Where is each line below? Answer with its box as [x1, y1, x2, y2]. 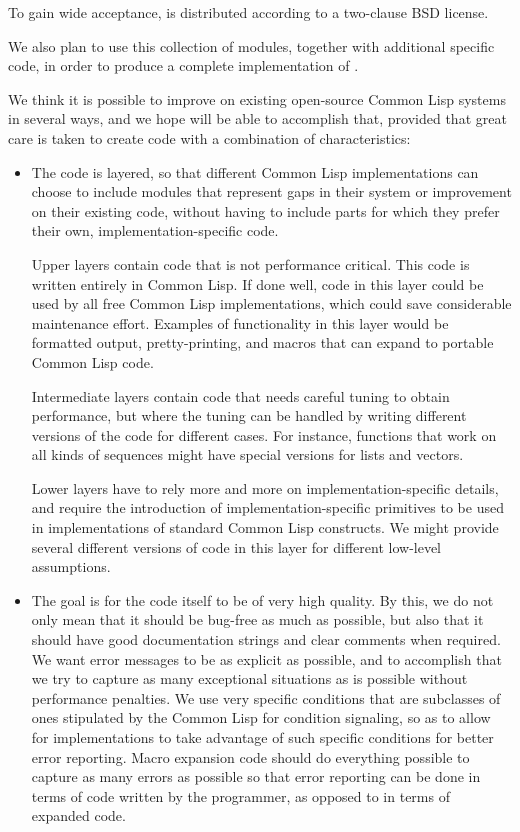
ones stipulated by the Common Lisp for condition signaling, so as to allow [31, 707, 491, 728]
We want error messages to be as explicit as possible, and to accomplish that [31, 648, 502, 669]
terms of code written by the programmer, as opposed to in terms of [31, 785, 450, 806]
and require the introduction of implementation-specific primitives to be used [31, 497, 504, 518]
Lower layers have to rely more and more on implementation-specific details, [31, 477, 499, 498]
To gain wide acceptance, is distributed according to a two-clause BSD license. [8, 2, 489, 22]
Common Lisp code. [31, 351, 154, 372]
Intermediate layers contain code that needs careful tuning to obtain [31, 385, 450, 406]
